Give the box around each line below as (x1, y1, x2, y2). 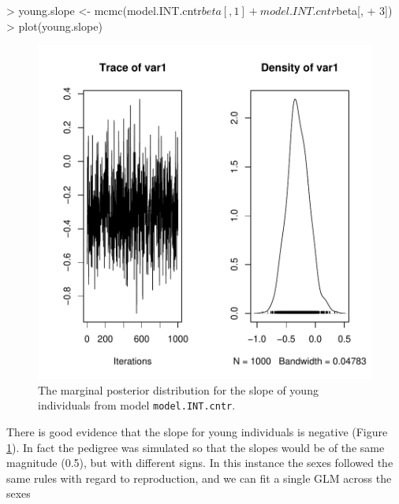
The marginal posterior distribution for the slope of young (38, 381, 319, 398)
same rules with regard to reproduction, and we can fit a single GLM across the (6, 469, 392, 486)
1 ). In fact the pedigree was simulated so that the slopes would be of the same (6, 439, 385, 455)
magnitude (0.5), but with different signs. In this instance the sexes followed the (6, 454, 393, 471)
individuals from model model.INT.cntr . (38, 397, 236, 413)
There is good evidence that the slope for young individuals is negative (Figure (6, 424, 388, 440)
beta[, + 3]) (336, 2, 393, 18)
